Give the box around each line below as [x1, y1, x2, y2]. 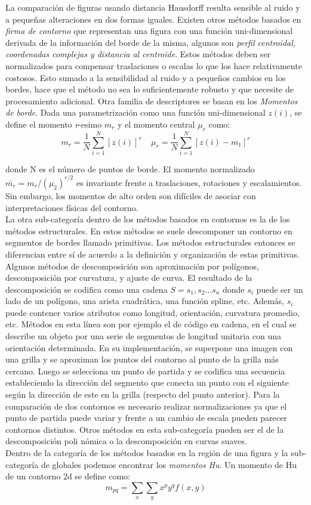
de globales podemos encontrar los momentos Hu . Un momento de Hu [41, 458, 297, 470]
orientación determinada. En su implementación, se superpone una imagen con [5, 341, 293, 354]
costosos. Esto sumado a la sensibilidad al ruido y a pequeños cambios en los [5, 71, 286, 83]
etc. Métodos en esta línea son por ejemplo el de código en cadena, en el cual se [5, 318, 297, 330]
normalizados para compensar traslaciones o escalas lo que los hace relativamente [5, 59, 302, 72]
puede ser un [256, 283, 303, 295]
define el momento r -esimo [5, 117, 102, 130]
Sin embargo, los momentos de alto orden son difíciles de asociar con [5, 189, 256, 202]
